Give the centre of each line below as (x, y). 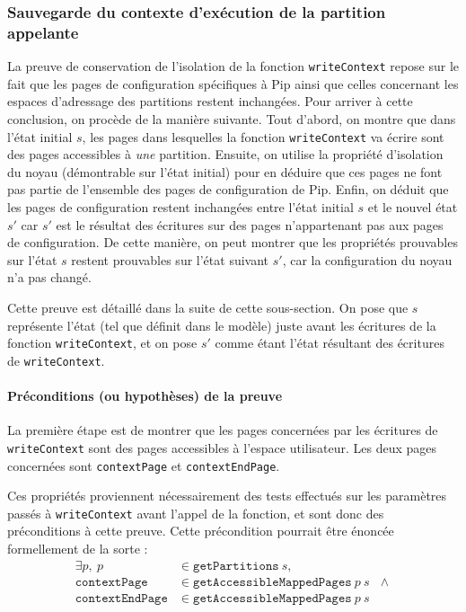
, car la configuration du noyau (367, 259)
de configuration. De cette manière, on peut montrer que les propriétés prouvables (233, 242)
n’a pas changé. (49, 277)
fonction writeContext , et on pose (102, 343)
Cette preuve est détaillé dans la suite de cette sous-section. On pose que (208, 307)
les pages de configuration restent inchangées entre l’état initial (180, 207)
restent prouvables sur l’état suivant (170, 259)
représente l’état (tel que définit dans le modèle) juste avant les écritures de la (222, 325)
